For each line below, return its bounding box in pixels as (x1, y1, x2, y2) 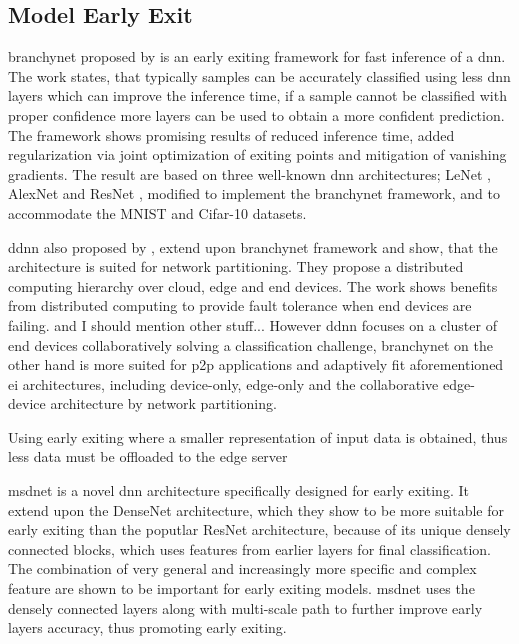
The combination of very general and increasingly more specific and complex (8, 558, 477, 579)
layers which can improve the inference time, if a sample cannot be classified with (8, 85, 507, 106)
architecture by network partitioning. (50, 393, 277, 414)
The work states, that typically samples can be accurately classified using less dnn (8, 65, 511, 86)
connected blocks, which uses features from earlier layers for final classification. (8, 538, 491, 559)
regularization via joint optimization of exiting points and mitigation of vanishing (8, 144, 507, 165)
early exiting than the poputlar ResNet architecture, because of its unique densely (8, 519, 511, 540)
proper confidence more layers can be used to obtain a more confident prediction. (8, 104, 505, 125)
